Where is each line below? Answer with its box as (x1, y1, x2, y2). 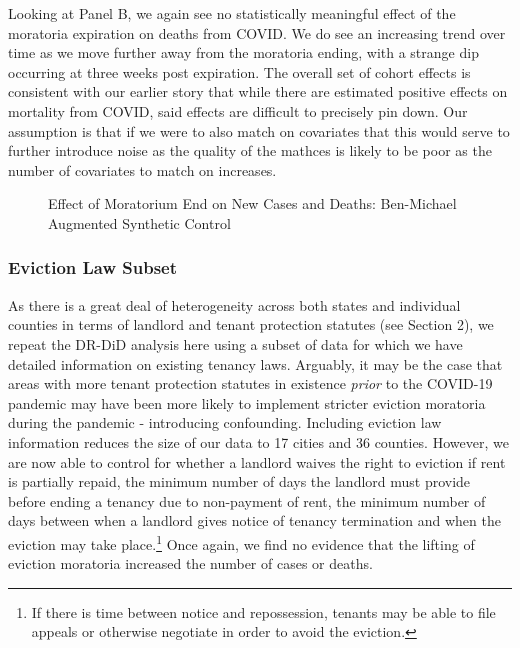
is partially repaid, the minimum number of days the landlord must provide (8, 471, 471, 492)
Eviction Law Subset (8, 255, 178, 280)
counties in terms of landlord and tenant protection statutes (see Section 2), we (8, 314, 494, 335)
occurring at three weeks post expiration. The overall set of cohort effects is (8, 61, 471, 82)
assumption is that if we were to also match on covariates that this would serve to (8, 120, 510, 141)
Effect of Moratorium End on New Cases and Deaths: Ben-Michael (48, 193, 457, 214)
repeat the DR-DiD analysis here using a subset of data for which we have (8, 333, 463, 354)
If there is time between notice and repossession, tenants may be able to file (31, 601, 496, 622)
